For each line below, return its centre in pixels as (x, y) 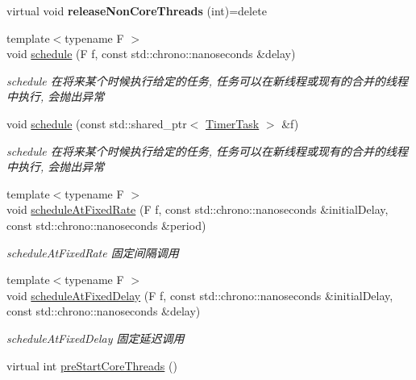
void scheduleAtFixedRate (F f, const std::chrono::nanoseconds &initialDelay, (198, 209)
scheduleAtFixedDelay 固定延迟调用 (96, 338)
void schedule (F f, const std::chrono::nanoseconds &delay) (151, 54)
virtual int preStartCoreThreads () (92, 365)
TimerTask (232, 123)
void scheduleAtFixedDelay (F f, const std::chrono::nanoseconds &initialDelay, (200, 295)
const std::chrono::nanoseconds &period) (106, 225)
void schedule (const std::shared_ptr (97, 123)
